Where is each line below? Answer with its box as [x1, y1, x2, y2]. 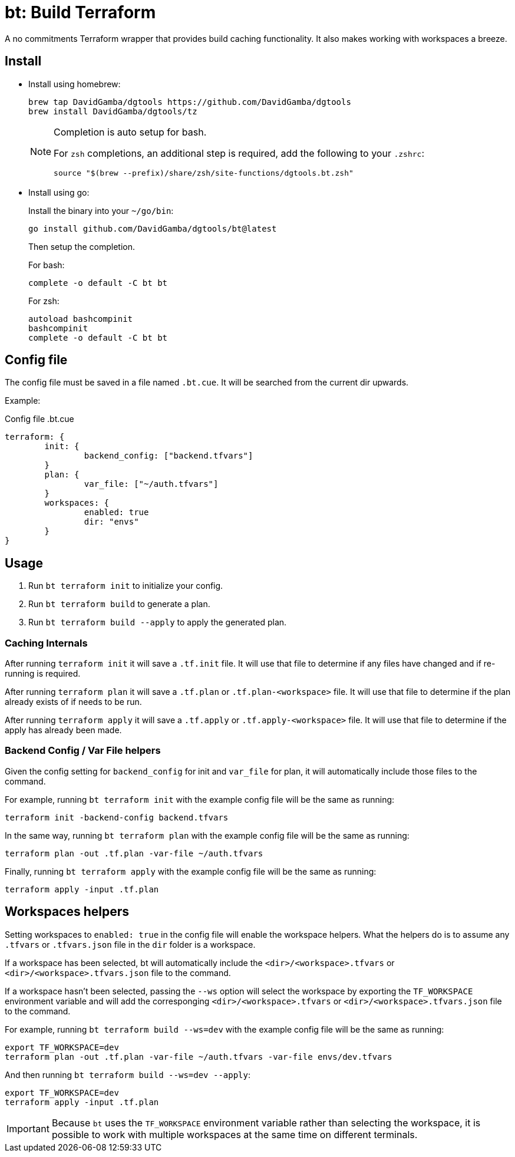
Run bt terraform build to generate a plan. [28, 599, 210, 609]
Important [6, 1122, 49, 1135]
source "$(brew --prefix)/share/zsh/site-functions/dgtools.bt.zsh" [54, 168, 354, 177]
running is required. [5, 668, 81, 679]
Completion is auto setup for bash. [54, 126, 207, 138]
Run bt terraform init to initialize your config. [28, 581, 223, 591]
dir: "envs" [84, 517, 139, 527]
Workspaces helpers [5, 904, 130, 919]
